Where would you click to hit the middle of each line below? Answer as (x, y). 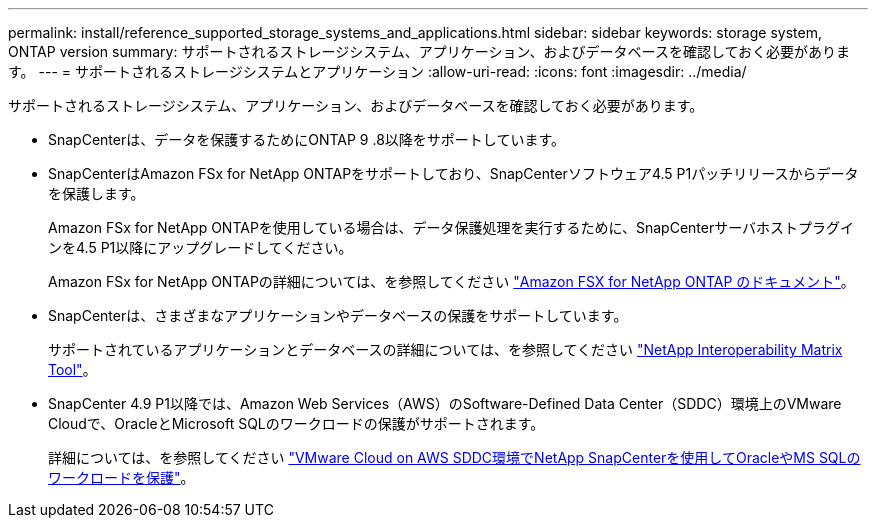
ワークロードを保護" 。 (121, 477)
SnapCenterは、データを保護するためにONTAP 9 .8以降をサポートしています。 (307, 139)
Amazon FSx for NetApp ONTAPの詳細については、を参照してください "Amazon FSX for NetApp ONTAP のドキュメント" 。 (451, 281)
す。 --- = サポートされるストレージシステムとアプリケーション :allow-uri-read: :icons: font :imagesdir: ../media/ (377, 71)
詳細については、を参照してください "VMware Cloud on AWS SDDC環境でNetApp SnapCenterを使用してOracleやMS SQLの (454, 457)
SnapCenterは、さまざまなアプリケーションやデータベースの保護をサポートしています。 (338, 315)
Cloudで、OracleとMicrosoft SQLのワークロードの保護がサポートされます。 (296, 423)
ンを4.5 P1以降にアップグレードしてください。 (200, 247)
